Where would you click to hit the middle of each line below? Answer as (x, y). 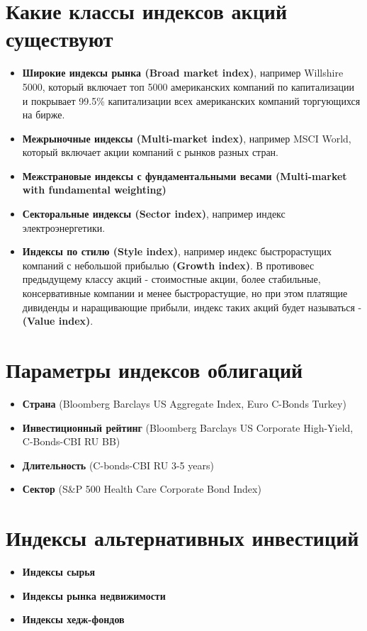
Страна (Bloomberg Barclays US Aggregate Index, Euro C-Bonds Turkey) (184, 403)
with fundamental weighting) (94, 190)
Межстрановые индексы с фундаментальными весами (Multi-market (185, 175)
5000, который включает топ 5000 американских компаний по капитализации (188, 86)
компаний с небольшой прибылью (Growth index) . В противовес (168, 265)
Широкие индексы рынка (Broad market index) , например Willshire (183, 73)
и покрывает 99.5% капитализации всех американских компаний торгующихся (191, 100)
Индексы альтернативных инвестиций (182, 538)
